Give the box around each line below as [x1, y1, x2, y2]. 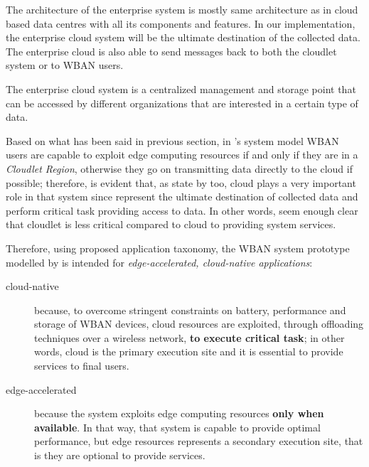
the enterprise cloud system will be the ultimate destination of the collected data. [6, 30, 360, 45]
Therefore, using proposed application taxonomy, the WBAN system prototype [6, 240, 350, 255]
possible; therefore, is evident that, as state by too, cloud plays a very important [6, 175, 356, 190]
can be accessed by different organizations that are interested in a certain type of [6, 95, 358, 110]
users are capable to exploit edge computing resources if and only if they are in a [6, 147, 358, 162]
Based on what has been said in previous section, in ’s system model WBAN [6, 133, 339, 148]
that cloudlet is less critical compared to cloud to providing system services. [6, 217, 336, 232]
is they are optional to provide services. [34, 448, 205, 463]
